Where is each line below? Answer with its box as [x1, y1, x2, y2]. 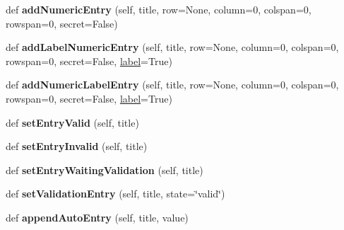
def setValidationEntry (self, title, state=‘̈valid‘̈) [6, 186, 225, 201]
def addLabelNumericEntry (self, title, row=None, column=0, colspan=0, [6, 40, 339, 54]
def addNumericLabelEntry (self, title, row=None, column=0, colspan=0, [6, 77, 339, 92]
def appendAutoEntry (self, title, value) [6, 209, 189, 224]
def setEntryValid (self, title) [6, 115, 139, 130]
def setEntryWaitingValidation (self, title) [6, 162, 203, 177]
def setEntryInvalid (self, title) [6, 139, 148, 154]
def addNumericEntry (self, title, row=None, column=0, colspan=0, [6, 2, 312, 16]
